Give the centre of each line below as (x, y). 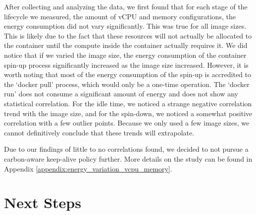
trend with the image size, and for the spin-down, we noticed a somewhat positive (128, 113)
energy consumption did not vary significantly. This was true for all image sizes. (125, 26)
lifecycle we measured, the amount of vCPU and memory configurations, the (120, 16)
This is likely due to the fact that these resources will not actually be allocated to (128, 35)
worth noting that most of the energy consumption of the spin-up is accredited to (128, 74)
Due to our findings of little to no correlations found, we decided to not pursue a (126, 149)
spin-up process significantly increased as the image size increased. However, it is (126, 64)
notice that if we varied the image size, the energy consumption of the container (125, 55)
